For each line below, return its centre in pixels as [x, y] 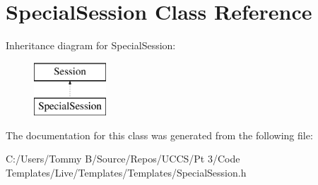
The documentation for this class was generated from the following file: [159, 135]
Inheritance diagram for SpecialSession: [91, 45]
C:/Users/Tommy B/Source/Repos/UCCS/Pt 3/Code [123, 159]
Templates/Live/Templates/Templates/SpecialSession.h [126, 173]
